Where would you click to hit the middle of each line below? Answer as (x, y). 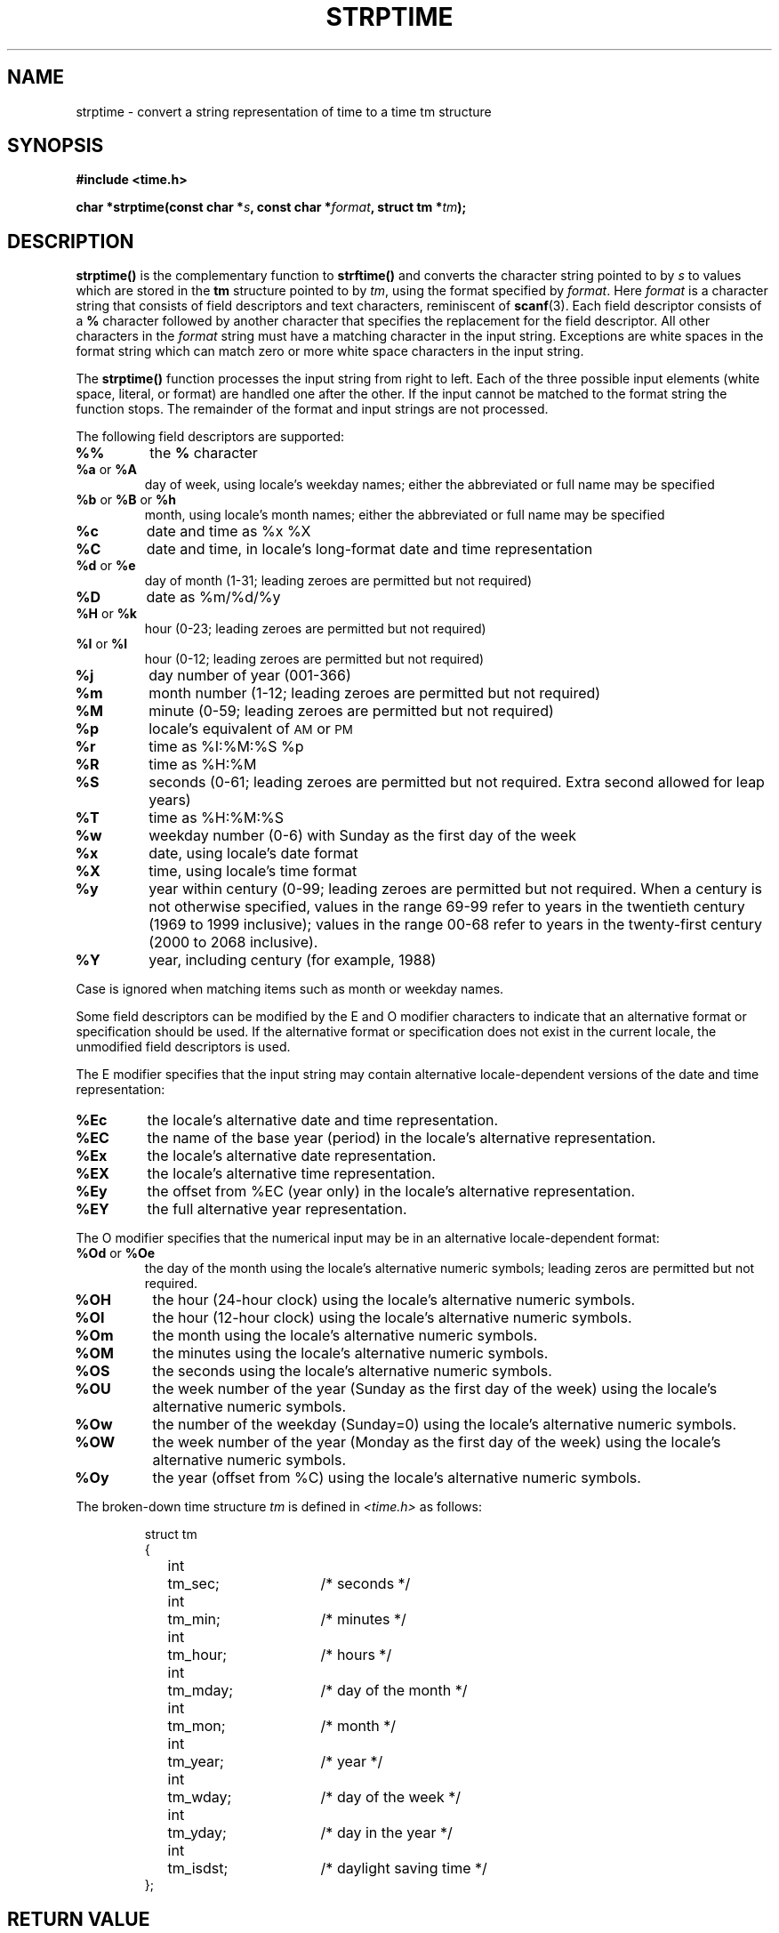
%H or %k (106, 614)
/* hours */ (356, 1655)
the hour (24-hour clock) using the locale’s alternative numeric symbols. (394, 1300)
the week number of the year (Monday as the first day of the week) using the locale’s (437, 1442)
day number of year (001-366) (250, 676)
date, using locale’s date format (253, 854)
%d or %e (106, 566)
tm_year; (196, 1762)
